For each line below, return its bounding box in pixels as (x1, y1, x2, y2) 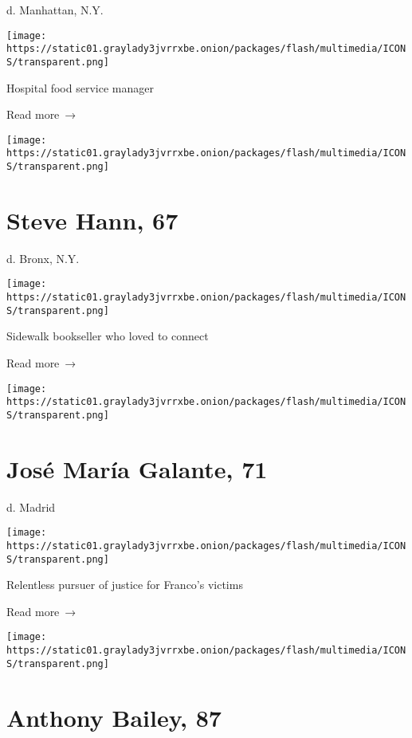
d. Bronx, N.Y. (6, 249, 80, 266)
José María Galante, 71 (6, 452, 268, 485)
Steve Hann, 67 (6, 203, 179, 236)
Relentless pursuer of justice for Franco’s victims (6, 576, 243, 593)
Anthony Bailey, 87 (6, 701, 222, 733)
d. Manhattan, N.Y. (6, 2, 104, 18)
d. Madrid (6, 498, 56, 515)
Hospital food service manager (6, 79, 154, 96)
